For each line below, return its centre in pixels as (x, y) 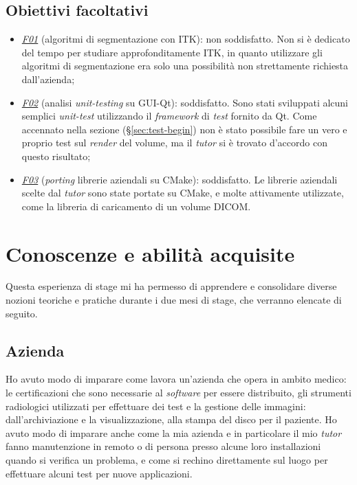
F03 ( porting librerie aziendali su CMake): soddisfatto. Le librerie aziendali (180, 179)
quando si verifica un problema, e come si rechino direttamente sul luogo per (167, 460)
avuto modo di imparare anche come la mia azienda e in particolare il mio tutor (174, 432)
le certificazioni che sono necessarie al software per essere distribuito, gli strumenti (178, 393)
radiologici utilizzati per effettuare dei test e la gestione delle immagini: (156, 406)
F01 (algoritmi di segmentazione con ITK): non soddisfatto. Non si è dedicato (186, 39)
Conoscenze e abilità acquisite (150, 253)
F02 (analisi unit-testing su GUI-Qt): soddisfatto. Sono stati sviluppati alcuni (185, 102)
